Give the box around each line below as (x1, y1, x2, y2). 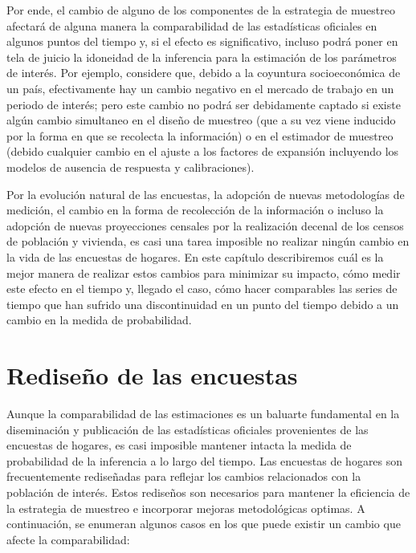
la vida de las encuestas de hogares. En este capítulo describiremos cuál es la (6, 248, 384, 265)
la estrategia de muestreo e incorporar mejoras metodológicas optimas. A (6, 499, 365, 516)
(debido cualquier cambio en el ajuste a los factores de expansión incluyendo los (6, 143, 399, 160)
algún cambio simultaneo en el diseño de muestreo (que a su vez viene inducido (6, 112, 396, 128)
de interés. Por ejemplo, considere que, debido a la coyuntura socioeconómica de (6, 64, 401, 81)
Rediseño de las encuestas (6, 359, 298, 392)
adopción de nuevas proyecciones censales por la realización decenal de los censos (6, 217, 404, 234)
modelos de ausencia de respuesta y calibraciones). (6, 158, 255, 175)
